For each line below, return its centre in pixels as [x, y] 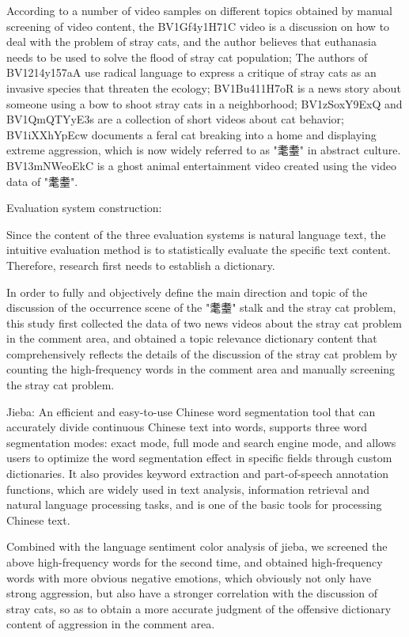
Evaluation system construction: [84, 208]
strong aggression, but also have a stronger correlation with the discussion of [192, 593]
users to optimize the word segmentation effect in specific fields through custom [199, 458]
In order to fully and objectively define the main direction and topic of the [187, 292]
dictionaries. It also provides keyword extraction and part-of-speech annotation [198, 474]
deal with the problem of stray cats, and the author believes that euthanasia [191, 42]
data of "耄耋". [42, 181]
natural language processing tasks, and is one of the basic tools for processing [194, 504]
